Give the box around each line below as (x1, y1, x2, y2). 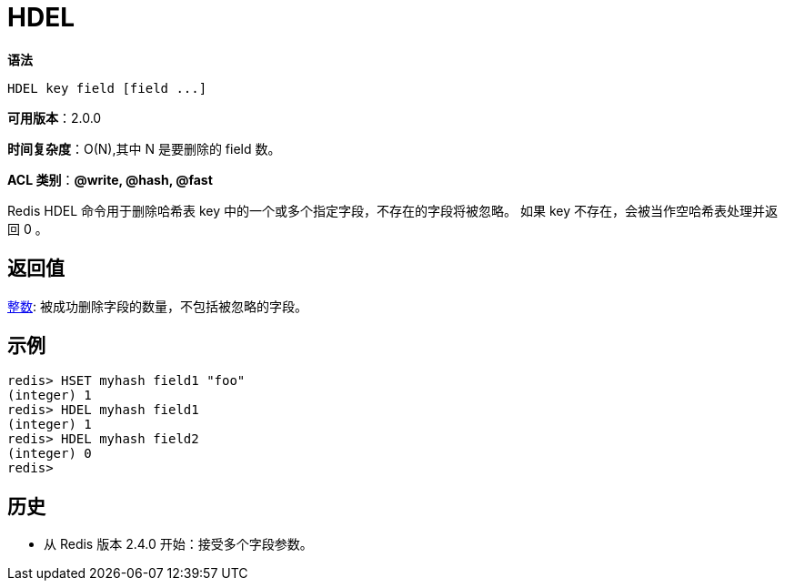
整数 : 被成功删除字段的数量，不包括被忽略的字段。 (7, 298, 307, 314)
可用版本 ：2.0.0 (7, 109, 102, 126)
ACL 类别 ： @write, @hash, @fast (7, 171, 213, 188)
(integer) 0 (7, 446, 92, 461)
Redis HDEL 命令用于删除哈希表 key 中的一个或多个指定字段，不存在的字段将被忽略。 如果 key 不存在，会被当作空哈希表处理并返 (7, 202, 778, 218)
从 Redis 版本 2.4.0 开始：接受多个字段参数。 (44, 536, 313, 553)
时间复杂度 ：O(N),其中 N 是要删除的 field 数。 (7, 140, 281, 157)
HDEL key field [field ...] (7, 80, 207, 96)
